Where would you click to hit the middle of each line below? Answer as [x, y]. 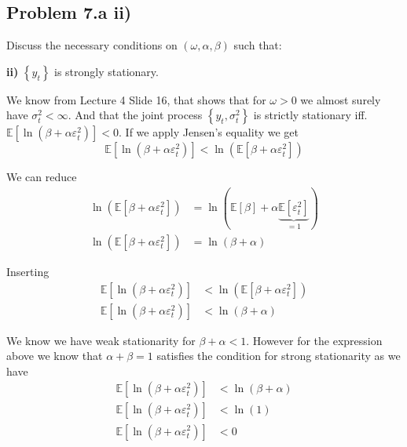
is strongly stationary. [106, 71]
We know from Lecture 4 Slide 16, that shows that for [136, 99]
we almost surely [341, 99]
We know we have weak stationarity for [101, 340]
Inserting [28, 271]
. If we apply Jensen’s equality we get [209, 132]
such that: [258, 45]
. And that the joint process [135, 115]
